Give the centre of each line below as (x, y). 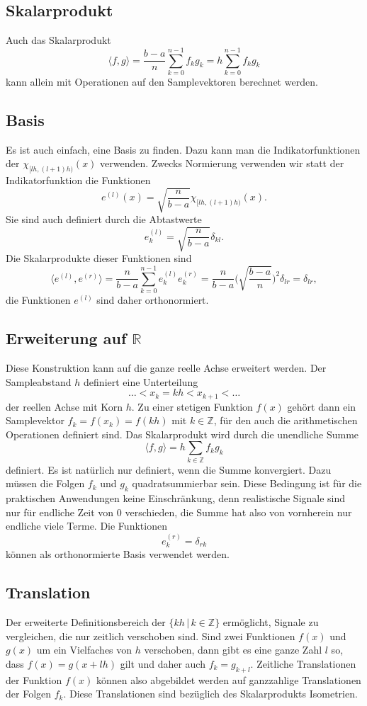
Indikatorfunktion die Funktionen (78, 180)
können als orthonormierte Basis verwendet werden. (118, 554)
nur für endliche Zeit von (60, 512)
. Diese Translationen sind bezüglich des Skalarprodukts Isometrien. (210, 694)
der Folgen (29, 694)
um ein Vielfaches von (84, 650)
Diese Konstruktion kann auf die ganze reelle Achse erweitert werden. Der (166, 367)
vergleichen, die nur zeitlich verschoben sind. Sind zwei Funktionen (151, 636)
